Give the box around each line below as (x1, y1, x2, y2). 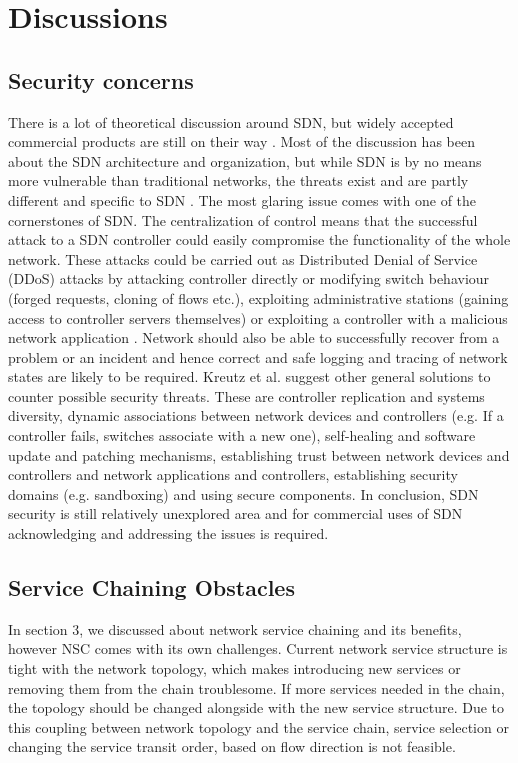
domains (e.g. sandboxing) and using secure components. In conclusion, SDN (8, 483, 479, 504)
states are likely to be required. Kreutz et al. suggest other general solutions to (8, 366, 491, 387)
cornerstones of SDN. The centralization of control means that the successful (8, 209, 478, 230)
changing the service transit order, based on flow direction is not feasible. (8, 736, 456, 757)
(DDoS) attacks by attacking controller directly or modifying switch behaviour (8, 268, 490, 289)
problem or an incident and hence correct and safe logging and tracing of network (8, 346, 508, 367)
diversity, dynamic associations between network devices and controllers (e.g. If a (8, 405, 504, 426)
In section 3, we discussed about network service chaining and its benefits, (8, 618, 462, 639)
